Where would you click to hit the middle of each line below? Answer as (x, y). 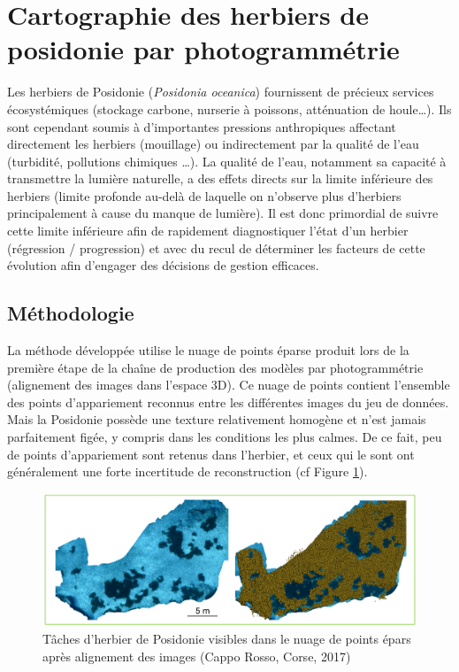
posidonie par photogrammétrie (203, 49)
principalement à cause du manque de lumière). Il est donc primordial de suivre (223, 213)
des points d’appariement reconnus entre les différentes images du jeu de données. (228, 402)
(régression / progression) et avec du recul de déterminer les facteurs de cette (216, 247)
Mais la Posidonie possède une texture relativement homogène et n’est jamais (217, 419)
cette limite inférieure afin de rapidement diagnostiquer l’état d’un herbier (208, 231)
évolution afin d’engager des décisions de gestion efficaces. (163, 265)
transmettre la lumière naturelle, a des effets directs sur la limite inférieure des (220, 178)
